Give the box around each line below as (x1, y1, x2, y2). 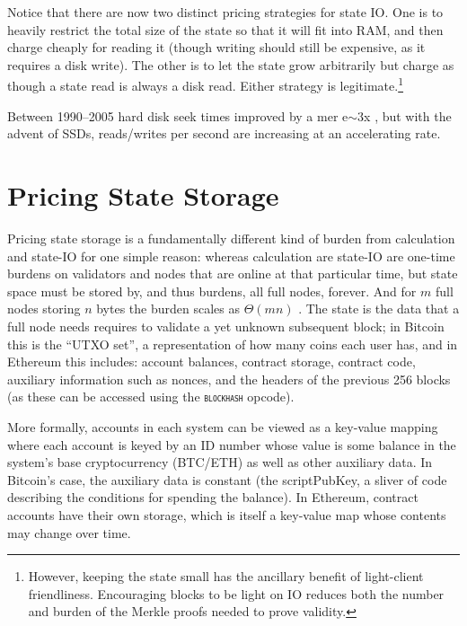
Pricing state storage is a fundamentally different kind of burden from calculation (7, 228, 455, 247)
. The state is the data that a (298, 299, 460, 318)
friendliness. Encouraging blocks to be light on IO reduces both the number (28, 584, 445, 603)
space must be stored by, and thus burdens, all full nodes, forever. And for (7, 281, 417, 300)
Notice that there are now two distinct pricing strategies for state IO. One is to (7, 3, 444, 21)
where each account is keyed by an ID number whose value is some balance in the (7, 435, 456, 454)
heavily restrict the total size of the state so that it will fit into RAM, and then (7, 20, 444, 39)
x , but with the (364, 106, 452, 125)
